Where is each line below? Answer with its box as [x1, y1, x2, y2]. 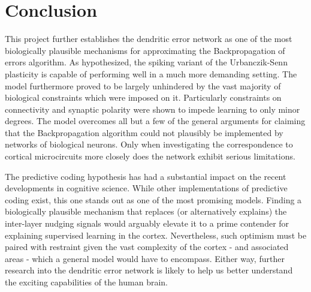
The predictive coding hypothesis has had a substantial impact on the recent [5, 170, 286, 182]
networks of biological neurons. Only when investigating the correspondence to [5, 138, 293, 150]
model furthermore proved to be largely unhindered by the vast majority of [5, 79, 281, 92]
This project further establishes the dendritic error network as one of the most [5, 32, 292, 45]
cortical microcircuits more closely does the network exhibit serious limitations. [5, 150, 295, 162]
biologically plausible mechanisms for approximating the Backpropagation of [5, 44, 285, 56]
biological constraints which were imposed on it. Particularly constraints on [5, 91, 282, 104]
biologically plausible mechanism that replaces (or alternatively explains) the [5, 205, 287, 218]
